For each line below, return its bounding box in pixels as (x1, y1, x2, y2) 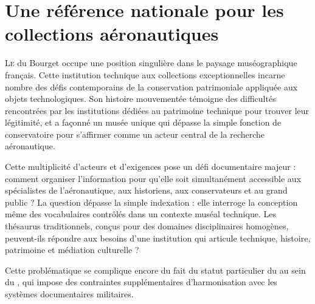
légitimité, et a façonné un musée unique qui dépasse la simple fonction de (5, 116, 282, 129)
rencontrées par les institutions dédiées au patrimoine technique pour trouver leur (5, 104, 310, 117)
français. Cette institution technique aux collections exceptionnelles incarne (5, 68, 285, 81)
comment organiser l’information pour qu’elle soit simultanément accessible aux (5, 172, 302, 184)
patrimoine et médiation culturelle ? (5, 243, 139, 256)
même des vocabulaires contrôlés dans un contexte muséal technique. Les (5, 208, 276, 220)
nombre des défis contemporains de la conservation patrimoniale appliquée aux (5, 80, 298, 93)
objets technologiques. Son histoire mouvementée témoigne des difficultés (5, 92, 276, 105)
